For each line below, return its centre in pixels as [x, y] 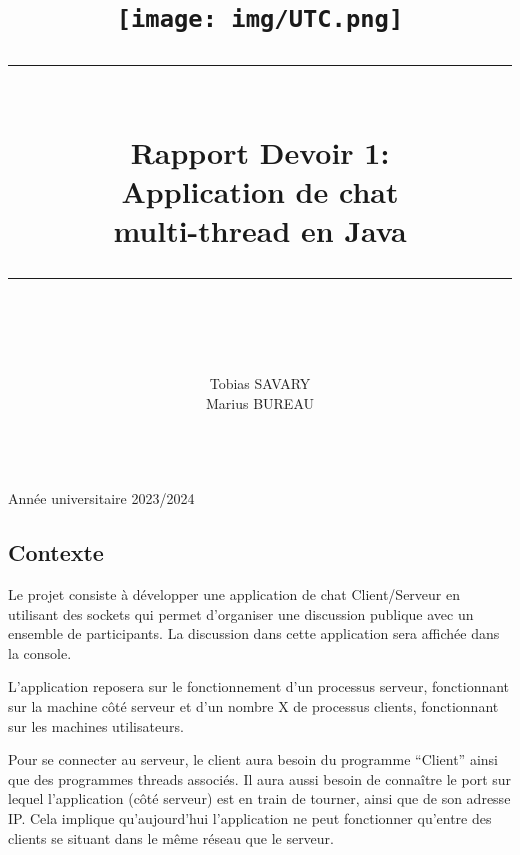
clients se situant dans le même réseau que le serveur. [171, 837]
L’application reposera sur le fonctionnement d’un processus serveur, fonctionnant [259, 686]
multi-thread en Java [260, 230]
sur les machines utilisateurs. [96, 725]
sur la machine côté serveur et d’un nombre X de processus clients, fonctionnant [253, 705]
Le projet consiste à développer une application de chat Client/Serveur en [234, 594]
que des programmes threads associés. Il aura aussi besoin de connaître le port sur [260, 778]
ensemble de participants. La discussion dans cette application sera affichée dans [254, 633]
